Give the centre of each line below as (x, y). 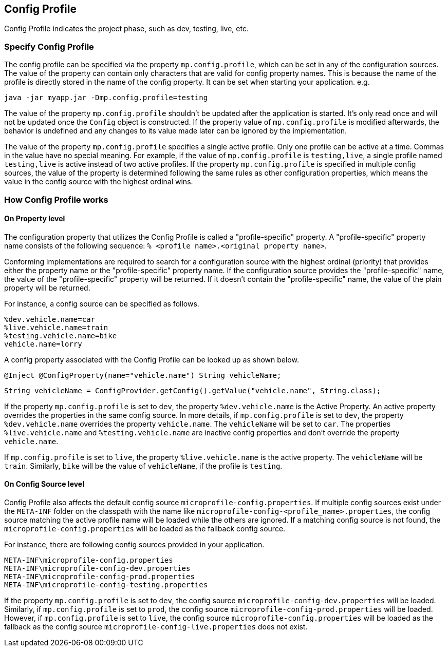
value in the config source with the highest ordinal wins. (99, 182)
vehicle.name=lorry (43, 344)
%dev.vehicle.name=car (50, 319)
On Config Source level (44, 484)
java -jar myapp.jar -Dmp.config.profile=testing (106, 98)
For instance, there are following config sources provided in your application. (134, 544)
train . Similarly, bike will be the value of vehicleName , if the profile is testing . (143, 466)
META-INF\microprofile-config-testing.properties (106, 585)
